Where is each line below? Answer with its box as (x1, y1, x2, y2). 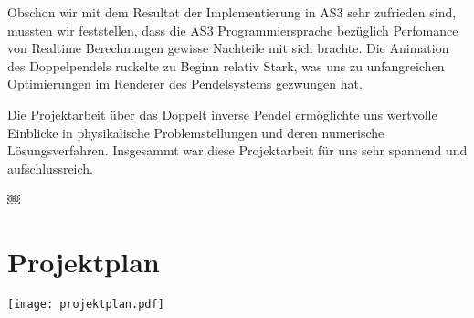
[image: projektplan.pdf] (7, 298, 164, 312)
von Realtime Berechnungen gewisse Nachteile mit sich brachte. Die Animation (7, 38, 449, 58)
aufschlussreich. (7, 158, 93, 177)
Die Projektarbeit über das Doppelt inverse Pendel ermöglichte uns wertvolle (7, 104, 437, 123)
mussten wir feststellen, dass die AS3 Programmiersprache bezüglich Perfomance (7, 20, 458, 39)
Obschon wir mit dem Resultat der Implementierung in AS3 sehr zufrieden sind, (7, 3, 457, 21)
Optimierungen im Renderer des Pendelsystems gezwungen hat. (7, 74, 363, 93)
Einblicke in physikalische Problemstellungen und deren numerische (7, 122, 384, 142)
